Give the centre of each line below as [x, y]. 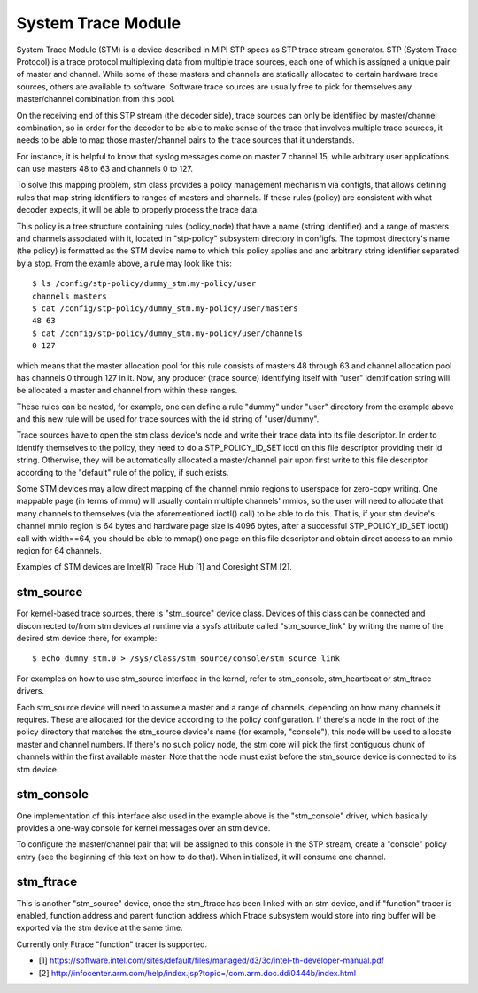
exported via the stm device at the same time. [100, 928]
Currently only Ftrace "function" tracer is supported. [112, 944]
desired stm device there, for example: [87, 639]
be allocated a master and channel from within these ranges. [127, 391]
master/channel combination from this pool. [96, 99]
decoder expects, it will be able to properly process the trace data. [138, 210]
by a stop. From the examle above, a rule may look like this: [124, 263]
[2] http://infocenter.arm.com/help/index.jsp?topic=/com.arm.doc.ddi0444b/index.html [197, 973]
